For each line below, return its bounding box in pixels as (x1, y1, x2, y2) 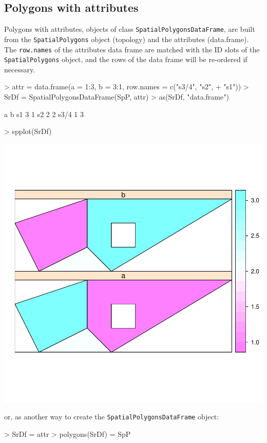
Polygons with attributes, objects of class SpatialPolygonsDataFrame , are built (4, 24, 255, 34)
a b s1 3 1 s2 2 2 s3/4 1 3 (4, 108, 84, 119)
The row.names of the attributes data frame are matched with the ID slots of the (4, 44, 260, 54)
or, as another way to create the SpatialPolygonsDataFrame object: (4, 411, 219, 422)
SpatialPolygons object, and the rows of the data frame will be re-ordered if (4, 54, 247, 65)
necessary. (4, 64, 35, 74)
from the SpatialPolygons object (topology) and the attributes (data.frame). (4, 33, 249, 44)
